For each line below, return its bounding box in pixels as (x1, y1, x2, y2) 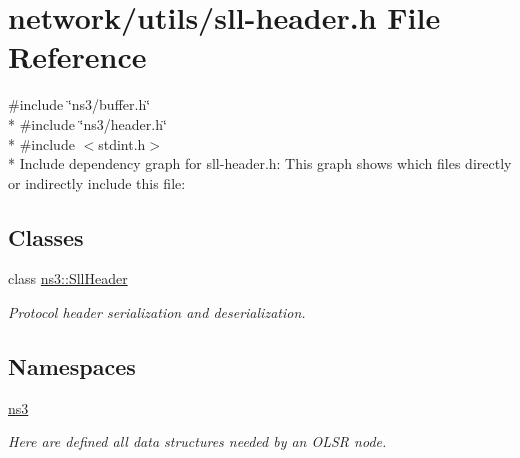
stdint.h (98, 133, 146, 154)
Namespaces (8, 351, 136, 382)
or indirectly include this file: (8, 172, 186, 193)
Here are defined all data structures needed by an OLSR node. (8, 431, 387, 452)
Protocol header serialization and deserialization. (8, 302, 306, 323)
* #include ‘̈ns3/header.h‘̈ (8, 113, 167, 134)
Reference (8, 36, 147, 77)
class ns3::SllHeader (8, 268, 128, 289)
